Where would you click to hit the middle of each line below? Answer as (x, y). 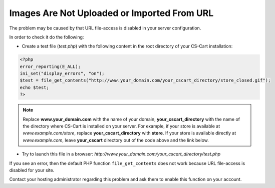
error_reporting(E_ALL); (50, 66)
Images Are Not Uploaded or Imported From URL (111, 13)
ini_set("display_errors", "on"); (62, 73)
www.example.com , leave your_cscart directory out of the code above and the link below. (116, 140)
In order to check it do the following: (47, 37)
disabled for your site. (32, 170)
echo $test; (35, 87)
